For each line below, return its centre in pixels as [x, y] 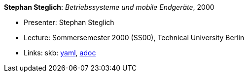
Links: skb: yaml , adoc [60, 53]
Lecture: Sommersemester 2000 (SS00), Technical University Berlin [134, 38]
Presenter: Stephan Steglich [69, 22]
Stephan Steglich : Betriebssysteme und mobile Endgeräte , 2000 [109, 7]
